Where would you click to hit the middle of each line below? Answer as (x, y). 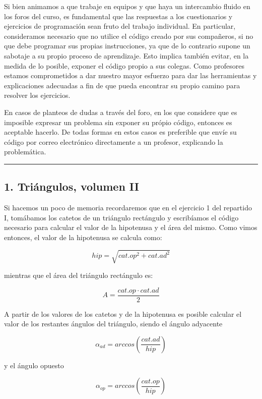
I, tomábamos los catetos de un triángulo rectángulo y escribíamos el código (121, 217)
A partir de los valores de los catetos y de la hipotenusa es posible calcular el (123, 313)
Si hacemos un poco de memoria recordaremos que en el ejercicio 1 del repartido (128, 208)
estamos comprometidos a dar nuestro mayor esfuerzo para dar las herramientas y (130, 75)
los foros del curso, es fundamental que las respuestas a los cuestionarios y (118, 16)
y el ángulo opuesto (34, 365)
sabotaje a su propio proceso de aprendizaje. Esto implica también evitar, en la (126, 55)
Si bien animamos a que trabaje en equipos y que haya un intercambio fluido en (127, 6)
